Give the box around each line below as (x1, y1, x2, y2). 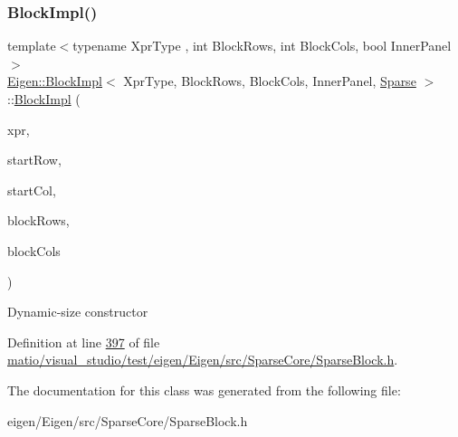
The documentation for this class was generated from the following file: (7, 380, 401, 399)
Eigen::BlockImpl (7, 71, 103, 90)
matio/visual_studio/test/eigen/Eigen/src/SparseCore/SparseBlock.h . (7, 350, 398, 369)
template (7, 36, 56, 55)
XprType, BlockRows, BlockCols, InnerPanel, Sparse (123, 71, 416, 90)
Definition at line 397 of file (7, 332, 160, 351)
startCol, (7, 180, 56, 199)
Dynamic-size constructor (7, 302, 148, 321)
